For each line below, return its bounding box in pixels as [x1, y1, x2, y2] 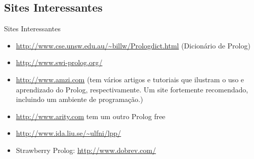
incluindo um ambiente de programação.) [16, 94, 143, 104]
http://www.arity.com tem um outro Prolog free [16, 111, 166, 121]
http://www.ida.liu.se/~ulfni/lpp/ [16, 128, 121, 138]
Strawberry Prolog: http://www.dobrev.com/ [16, 144, 156, 155]
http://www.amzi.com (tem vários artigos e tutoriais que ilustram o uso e [16, 74, 244, 84]
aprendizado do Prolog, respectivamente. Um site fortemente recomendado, [16, 84, 248, 94]
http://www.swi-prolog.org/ [16, 57, 103, 68]
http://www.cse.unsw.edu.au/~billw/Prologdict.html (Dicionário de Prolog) [16, 40, 250, 50]
